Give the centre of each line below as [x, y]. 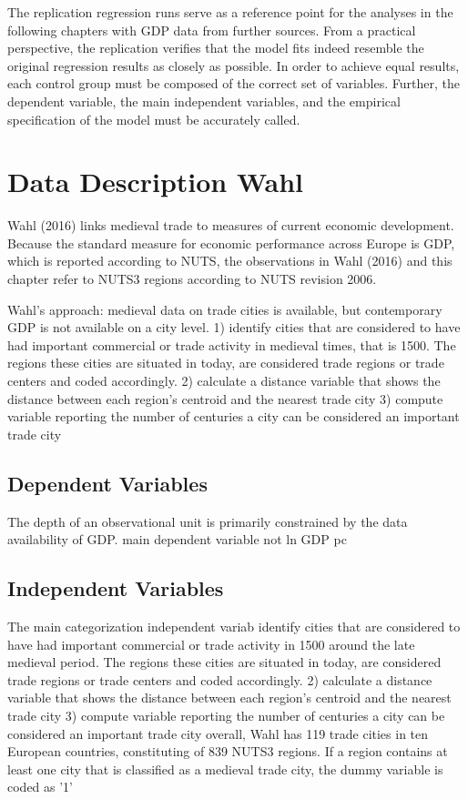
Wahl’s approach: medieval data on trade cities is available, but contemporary [225, 309]
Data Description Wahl [156, 182]
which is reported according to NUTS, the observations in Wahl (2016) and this [230, 261]
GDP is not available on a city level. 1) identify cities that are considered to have [234, 327]
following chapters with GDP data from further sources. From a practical [212, 30]
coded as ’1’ [41, 787]
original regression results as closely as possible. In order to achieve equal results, [234, 65]
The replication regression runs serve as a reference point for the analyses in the [230, 12]
